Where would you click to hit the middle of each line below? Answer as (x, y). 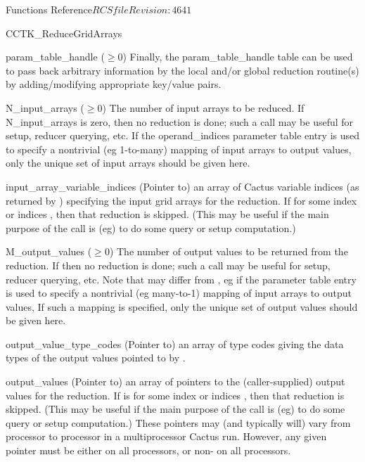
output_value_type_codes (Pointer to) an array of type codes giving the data (175, 344)
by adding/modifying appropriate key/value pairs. (114, 84)
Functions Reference (49, 9)
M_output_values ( (49, 251)
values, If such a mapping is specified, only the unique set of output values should (182, 306)
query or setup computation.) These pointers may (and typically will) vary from (178, 422)
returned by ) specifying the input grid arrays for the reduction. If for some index (181, 200)
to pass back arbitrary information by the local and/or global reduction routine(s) (182, 70)
